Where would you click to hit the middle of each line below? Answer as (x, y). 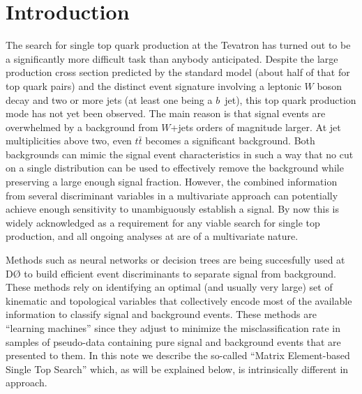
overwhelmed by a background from (82, 127)
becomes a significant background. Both (230, 141)
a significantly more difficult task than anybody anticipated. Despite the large (172, 58)
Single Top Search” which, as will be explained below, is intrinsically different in (177, 369)
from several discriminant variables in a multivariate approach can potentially (172, 195)
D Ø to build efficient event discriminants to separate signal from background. (171, 273)
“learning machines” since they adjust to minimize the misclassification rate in (173, 328)
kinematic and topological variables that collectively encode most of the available (179, 300)
